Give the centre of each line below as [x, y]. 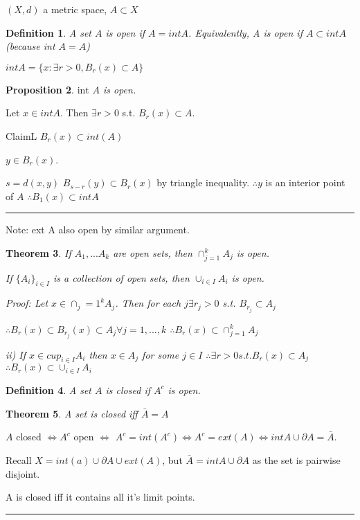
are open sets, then [153, 252]
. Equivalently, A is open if [245, 32]
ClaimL [21, 135]
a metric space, [75, 9]
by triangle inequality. [203, 182]
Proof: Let [27, 303]
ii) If [16, 354]
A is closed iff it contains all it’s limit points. [100, 497]
